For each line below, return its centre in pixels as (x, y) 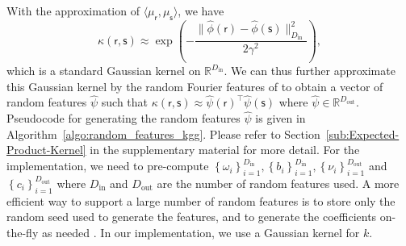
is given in (280, 118)
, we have (201, 10)
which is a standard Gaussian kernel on (104, 71)
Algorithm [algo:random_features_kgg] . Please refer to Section (163, 133)
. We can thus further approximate (310, 71)
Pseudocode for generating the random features (123, 118)
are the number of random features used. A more (278, 183)
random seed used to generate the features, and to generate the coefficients (192, 217)
